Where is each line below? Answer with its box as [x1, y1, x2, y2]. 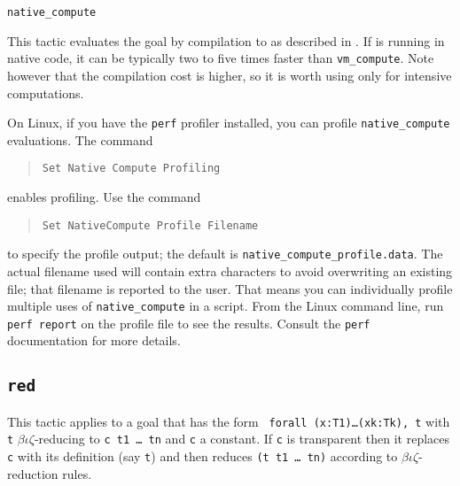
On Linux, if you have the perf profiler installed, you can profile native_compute [7, 113, 450, 132]
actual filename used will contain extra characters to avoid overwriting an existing [7, 261, 453, 280]
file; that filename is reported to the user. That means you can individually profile [7, 279, 453, 297]
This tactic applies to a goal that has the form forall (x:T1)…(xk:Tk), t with [7, 412, 450, 430]
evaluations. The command [7, 130, 153, 149]
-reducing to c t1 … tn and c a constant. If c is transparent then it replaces [34, 429, 450, 448]
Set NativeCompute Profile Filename [42, 219, 259, 232]
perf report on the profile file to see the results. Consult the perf [7, 313, 370, 332]
